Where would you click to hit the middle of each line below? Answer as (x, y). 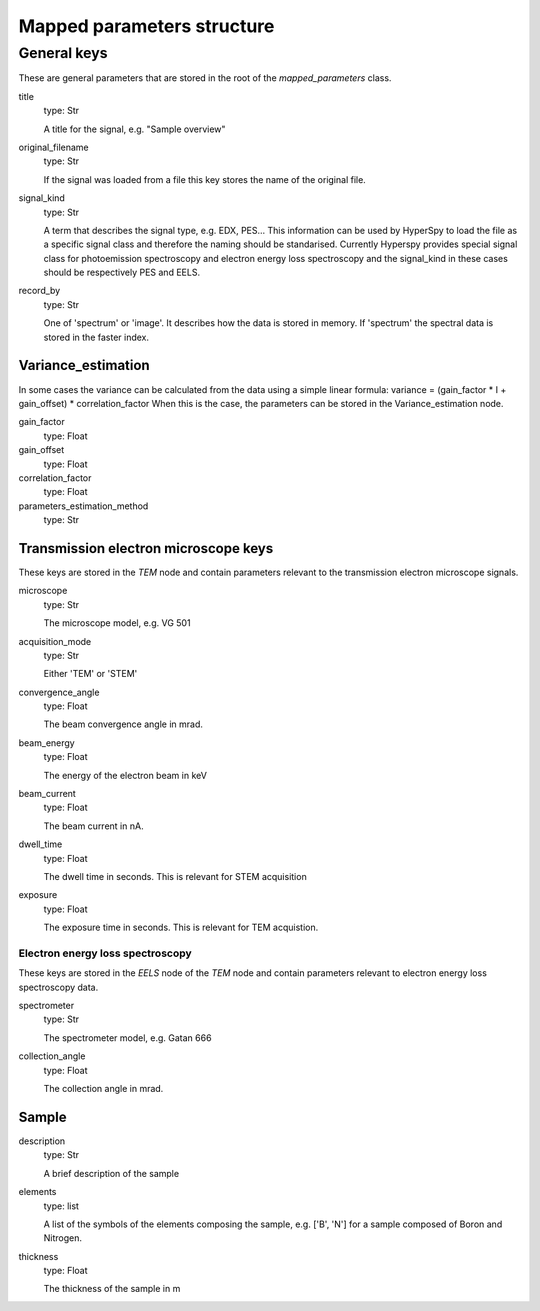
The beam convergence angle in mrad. (123, 724)
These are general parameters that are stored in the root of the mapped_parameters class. (205, 78)
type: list (61, 1206)
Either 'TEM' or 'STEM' (90, 674)
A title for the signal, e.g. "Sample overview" (134, 129)
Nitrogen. (63, 1238)
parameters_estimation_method (83, 506)
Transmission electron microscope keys (146, 548)
